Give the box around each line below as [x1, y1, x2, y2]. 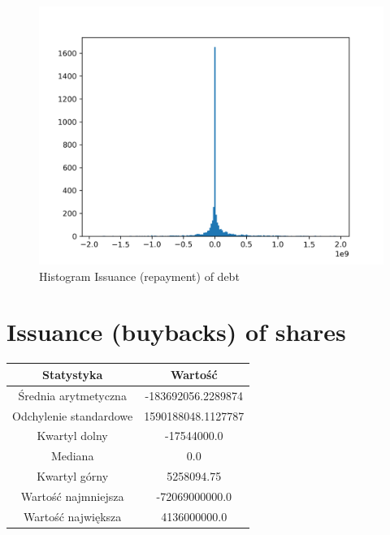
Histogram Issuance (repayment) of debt [39, 267, 240, 284]
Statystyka [41, 365, 103, 382]
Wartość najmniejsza [20, 487, 124, 504]
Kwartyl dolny [37, 427, 108, 444]
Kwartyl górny [37, 468, 109, 485]
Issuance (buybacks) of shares [6, 315, 346, 348]
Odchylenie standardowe [12, 407, 133, 424]
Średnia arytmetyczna [18, 386, 127, 403]
